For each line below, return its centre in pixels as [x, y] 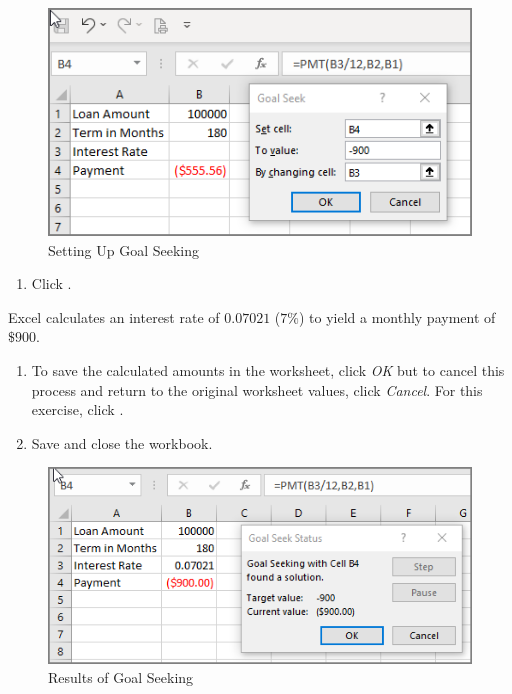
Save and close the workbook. [122, 442]
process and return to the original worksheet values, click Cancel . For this [257, 389]
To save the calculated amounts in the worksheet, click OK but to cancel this [268, 369]
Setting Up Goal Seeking [124, 249]
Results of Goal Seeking [121, 677]
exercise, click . [77, 409]
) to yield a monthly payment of [397, 316]
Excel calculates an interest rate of [114, 316]
